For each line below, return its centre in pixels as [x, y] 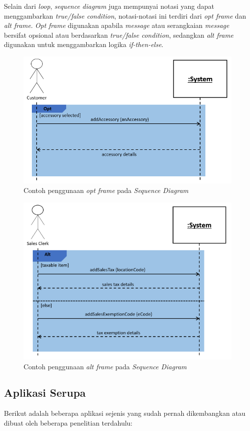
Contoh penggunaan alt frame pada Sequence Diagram [105, 366]
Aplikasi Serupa [45, 393]
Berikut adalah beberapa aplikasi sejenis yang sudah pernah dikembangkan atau [125, 413]
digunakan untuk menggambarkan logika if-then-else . [84, 44]
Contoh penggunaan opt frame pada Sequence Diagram [106, 190]
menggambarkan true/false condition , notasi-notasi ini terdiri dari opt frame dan [125, 15]
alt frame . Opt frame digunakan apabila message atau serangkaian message [117, 25]
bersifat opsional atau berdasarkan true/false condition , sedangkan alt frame [119, 35]
